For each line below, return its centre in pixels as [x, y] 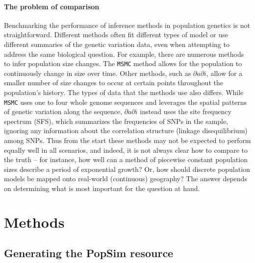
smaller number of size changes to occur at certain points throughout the [114, 83]
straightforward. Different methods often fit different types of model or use [116, 35]
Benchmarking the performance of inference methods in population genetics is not [127, 25]
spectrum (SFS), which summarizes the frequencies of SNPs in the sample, [116, 121]
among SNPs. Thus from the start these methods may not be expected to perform [127, 140]
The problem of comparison [52, 6]
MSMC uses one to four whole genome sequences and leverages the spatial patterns [126, 102]
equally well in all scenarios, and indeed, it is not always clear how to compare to [126, 150]
